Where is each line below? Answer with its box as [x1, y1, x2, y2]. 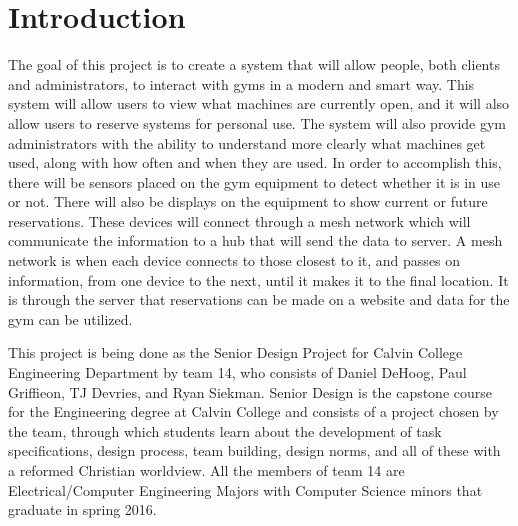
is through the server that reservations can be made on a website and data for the [8, 289, 510, 310]
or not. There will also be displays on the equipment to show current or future [8, 191, 488, 212]
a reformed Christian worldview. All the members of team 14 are [8, 460, 405, 480]
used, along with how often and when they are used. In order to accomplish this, [8, 152, 502, 173]
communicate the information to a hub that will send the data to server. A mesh [8, 230, 503, 251]
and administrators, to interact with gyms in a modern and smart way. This [8, 73, 475, 94]
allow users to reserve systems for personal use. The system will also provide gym [8, 112, 506, 133]
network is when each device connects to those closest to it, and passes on [8, 250, 461, 271]
